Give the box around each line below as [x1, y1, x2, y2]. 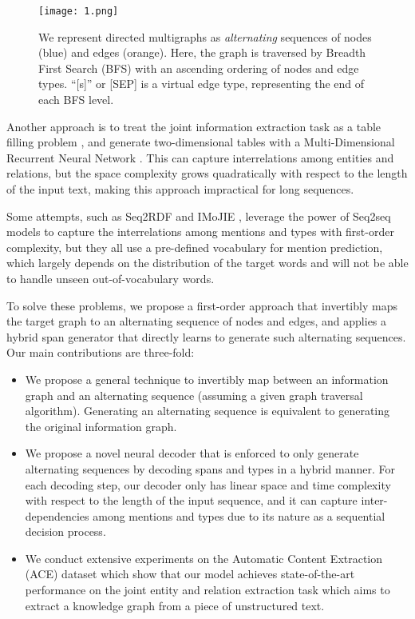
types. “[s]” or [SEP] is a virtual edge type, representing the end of [38, 75, 365, 92]
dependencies [25, 507, 89, 524]
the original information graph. [25, 417, 177, 434]
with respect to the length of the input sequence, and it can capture [25, 492, 358, 509]
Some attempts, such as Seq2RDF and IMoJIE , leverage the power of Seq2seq [6, 207, 391, 224]
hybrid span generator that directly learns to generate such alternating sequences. [6, 328, 406, 345]
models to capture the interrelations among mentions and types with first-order [6, 223, 394, 240]
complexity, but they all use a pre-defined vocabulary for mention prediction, [6, 238, 383, 255]
